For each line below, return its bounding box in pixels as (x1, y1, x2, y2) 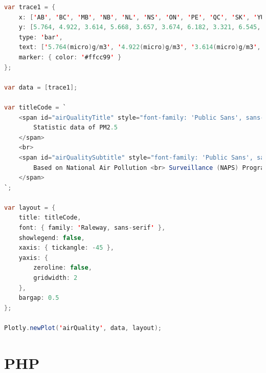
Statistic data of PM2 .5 (33, 124, 118, 131)
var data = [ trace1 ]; (4, 83, 78, 91)
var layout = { (4, 204, 56, 211)
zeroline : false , (33, 264, 92, 272)
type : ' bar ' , (18, 33, 63, 41)
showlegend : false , (18, 234, 85, 242)
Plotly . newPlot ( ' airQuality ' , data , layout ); (4, 324, 162, 332)
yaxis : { (18, 254, 48, 261)
